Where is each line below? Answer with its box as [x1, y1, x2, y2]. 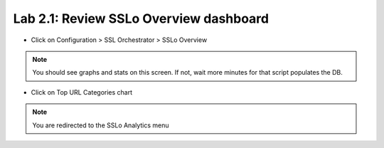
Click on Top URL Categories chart [31, 88, 133, 96]
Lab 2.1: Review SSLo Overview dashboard [13, 11, 270, 26]
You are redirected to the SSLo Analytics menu [32, 121, 170, 129]
